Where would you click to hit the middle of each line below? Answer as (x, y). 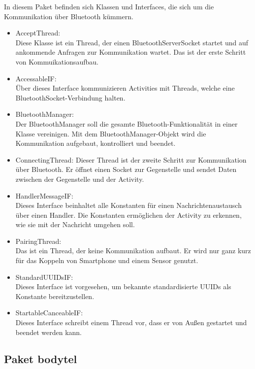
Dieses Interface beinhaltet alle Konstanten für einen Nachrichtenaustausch (128, 205)
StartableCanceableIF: (49, 313)
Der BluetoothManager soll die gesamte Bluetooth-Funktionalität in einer (127, 123)
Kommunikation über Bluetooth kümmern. (69, 16)
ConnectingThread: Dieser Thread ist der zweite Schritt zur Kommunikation (131, 159)
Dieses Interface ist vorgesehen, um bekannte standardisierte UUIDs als (123, 286)
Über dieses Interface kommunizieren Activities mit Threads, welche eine (125, 88)
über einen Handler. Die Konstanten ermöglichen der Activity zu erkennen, (128, 215)
